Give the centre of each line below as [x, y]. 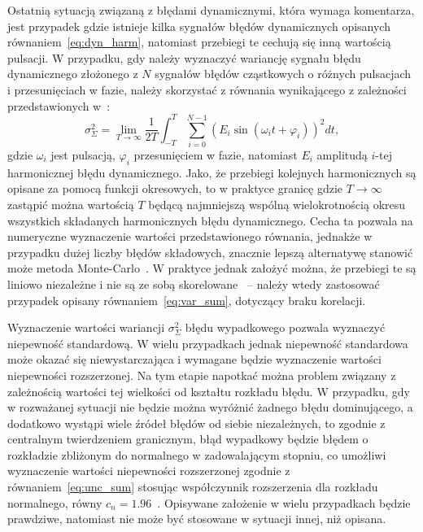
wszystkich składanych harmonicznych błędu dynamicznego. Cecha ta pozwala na [210, 220]
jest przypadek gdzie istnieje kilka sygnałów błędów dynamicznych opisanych [199, 26]
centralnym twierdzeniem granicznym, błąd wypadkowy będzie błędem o [188, 439]
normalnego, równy [55, 502]
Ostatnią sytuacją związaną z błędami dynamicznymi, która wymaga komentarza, [211, 10]
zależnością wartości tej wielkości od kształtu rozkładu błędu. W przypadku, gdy [209, 391]
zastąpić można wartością [71, 204]
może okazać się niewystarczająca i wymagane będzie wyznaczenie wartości [194, 359]
